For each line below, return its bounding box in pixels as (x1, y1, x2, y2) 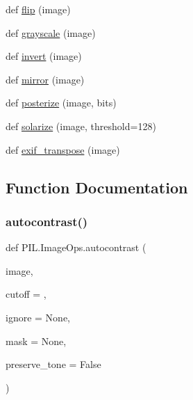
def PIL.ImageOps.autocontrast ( (6, 240, 146, 255)
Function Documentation (6, 176, 188, 198)
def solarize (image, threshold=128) (6, 118, 156, 133)
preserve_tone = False (6, 357, 101, 371)
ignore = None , (6, 310, 71, 324)
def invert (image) (6, 49, 82, 63)
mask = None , (6, 333, 67, 348)
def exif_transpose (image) (6, 142, 120, 157)
